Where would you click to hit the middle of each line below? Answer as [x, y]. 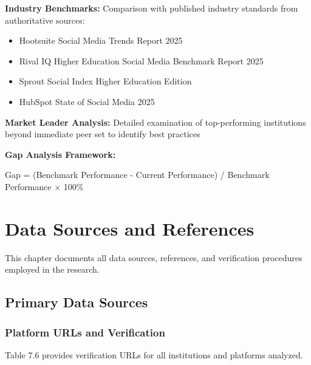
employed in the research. [52, 269]
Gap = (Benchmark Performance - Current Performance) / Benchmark [137, 175]
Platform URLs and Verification [85, 332]
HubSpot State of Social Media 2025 [87, 101]
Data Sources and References [130, 228]
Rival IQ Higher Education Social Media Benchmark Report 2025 [141, 60]
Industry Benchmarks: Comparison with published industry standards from [152, 8]
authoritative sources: [45, 20]
